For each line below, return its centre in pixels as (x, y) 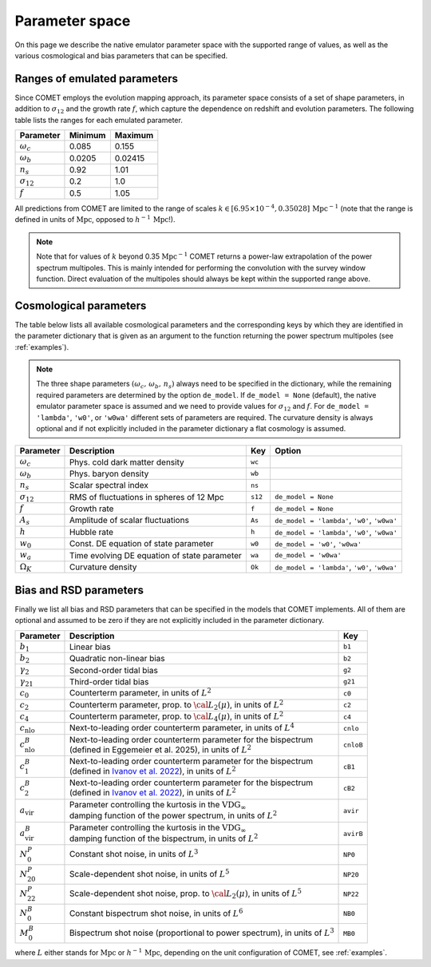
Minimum (87, 136)
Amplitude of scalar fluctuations (129, 521)
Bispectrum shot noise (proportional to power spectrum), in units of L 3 (202, 932)
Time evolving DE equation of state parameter (156, 555)
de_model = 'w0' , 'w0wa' (318, 544)
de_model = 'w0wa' (308, 555)
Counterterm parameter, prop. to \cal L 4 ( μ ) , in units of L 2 (176, 716)
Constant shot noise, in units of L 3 (134, 854)
